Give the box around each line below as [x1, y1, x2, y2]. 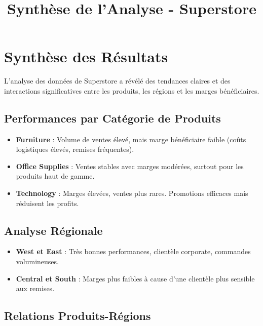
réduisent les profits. [16, 197, 79, 208]
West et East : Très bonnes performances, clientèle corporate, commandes [16, 246, 251, 257]
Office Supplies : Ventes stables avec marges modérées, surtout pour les [16, 160, 244, 171]
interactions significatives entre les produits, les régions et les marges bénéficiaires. [4, 85, 259, 96]
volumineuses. [16, 256, 59, 267]
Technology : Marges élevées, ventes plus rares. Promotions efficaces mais [16, 188, 248, 198]
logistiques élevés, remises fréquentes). [16, 144, 134, 154]
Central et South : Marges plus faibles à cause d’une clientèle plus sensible [16, 273, 255, 283]
